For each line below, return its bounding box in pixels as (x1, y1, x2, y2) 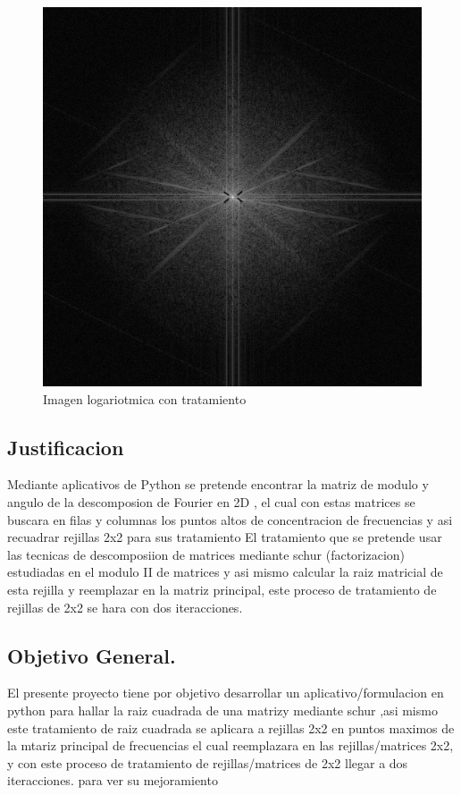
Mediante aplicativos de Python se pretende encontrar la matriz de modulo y (7, 475, 429, 494)
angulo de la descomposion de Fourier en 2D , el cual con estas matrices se (7, 492, 415, 511)
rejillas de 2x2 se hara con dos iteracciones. (7, 597, 243, 616)
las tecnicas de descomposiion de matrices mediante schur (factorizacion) (7, 545, 406, 563)
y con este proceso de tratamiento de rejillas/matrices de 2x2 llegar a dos (7, 753, 408, 772)
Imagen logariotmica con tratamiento (43, 389, 247, 408)
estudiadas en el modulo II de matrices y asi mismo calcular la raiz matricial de (7, 562, 443, 581)
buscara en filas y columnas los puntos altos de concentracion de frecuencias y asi (7, 510, 453, 529)
